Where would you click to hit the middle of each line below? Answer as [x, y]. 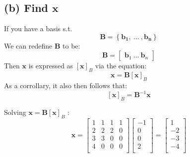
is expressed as [51, 66]
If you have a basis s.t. [38, 28]
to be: [71, 45]
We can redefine [28, 45]
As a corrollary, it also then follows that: [66, 85]
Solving [15, 112]
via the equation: [121, 66]
